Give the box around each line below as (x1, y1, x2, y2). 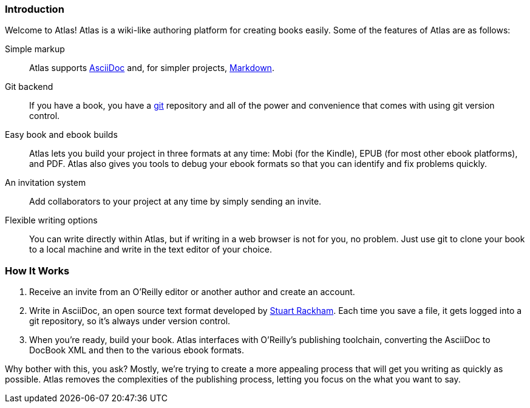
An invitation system (5, 177, 86, 188)
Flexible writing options (5, 215, 98, 226)
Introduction (5, 3, 64, 15)
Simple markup (5, 44, 65, 55)
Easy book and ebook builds (5, 129, 118, 140)
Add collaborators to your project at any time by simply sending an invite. (29, 196, 322, 207)
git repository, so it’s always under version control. (29, 316, 231, 327)
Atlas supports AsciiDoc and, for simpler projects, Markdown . (29, 63, 274, 73)
